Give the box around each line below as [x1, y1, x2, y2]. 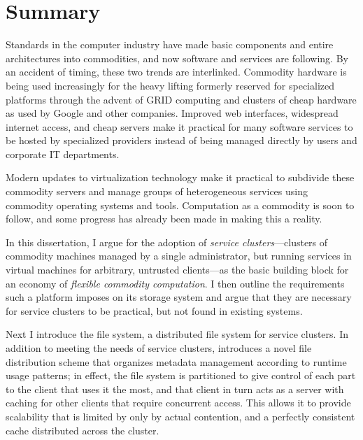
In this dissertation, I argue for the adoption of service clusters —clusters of [6, 234, 328, 249]
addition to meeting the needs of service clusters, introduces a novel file [6, 341, 312, 355]
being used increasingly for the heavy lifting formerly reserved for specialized [6, 78, 334, 92]
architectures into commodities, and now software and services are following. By [6, 50, 348, 65]
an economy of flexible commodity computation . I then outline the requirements [6, 276, 345, 290]
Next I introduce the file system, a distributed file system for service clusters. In [6, 327, 348, 341]
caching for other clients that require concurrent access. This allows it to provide [6, 395, 351, 410]
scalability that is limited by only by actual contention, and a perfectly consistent [6, 409, 355, 423]
